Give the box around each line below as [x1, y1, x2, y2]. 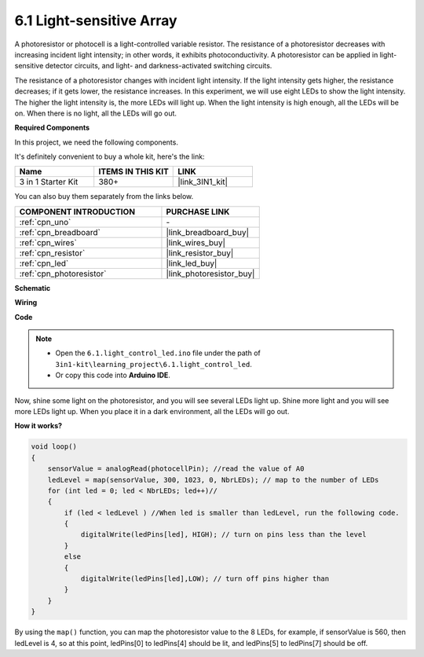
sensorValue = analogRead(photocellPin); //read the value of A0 [47, 464, 305, 473]
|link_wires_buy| [166, 237, 226, 248]
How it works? [14, 421, 63, 431]
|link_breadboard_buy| [166, 226, 250, 237]
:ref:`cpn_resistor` [19, 248, 86, 259]
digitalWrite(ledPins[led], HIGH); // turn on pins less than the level [80, 530, 367, 539]
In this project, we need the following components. [14, 138, 178, 147]
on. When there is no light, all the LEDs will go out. [14, 108, 177, 118]
